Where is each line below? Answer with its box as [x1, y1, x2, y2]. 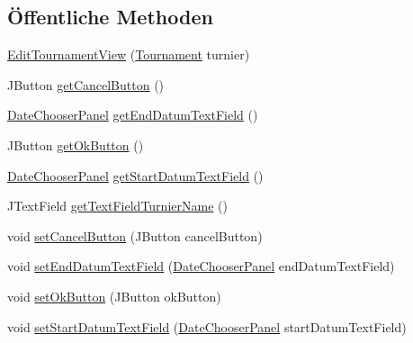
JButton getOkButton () [7, 135, 144, 154]
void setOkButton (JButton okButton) [7, 286, 221, 305]
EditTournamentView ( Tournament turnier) [7, 45, 250, 64]
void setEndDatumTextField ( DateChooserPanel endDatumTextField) [7, 257, 395, 275]
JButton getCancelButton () [7, 75, 165, 94]
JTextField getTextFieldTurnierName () [7, 196, 228, 215]
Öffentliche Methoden [7, 3, 213, 31]
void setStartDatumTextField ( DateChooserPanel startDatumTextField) [7, 317, 407, 336]
